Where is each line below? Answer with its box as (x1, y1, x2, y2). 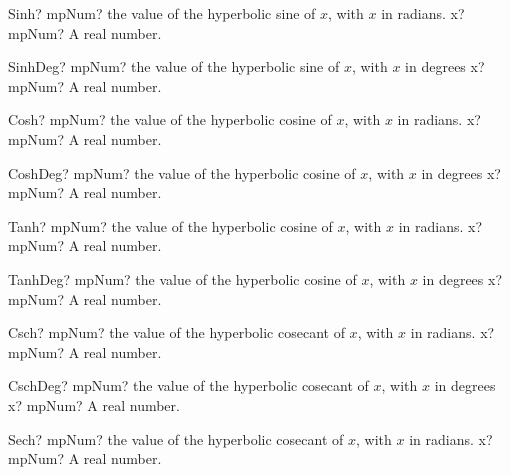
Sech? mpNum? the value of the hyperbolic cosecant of (8, 428, 344, 449)
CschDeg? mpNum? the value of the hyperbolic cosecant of (8, 375, 369, 396)
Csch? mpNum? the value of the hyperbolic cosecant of (8, 322, 345, 343)
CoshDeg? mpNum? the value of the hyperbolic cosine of (8, 162, 356, 183)
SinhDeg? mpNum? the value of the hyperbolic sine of (8, 56, 340, 77)
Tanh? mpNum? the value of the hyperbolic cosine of (8, 215, 333, 236)
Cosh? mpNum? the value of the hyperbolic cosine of (8, 109, 332, 130)
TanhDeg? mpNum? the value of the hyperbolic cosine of (8, 268, 357, 289)
